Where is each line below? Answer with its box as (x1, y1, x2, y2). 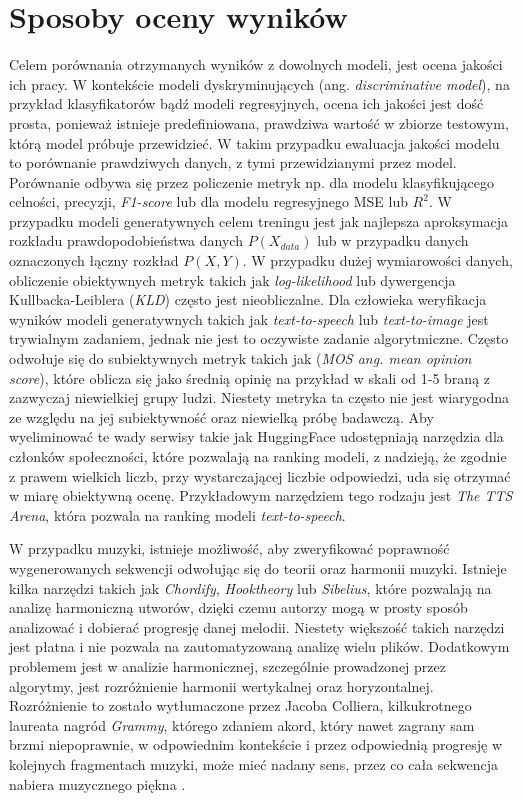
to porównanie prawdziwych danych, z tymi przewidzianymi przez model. (9, 152, 457, 173)
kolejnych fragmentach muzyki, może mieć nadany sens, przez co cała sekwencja (9, 753, 499, 774)
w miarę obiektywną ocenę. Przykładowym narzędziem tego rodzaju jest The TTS (9, 485, 513, 506)
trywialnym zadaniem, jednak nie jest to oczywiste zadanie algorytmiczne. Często (9, 328, 509, 349)
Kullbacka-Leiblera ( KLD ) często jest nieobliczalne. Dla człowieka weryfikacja (9, 289, 487, 310)
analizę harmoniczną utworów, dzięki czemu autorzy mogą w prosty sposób (9, 597, 468, 618)
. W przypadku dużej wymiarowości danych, (242, 250, 513, 271)
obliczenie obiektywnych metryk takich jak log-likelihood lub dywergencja (9, 269, 456, 290)
